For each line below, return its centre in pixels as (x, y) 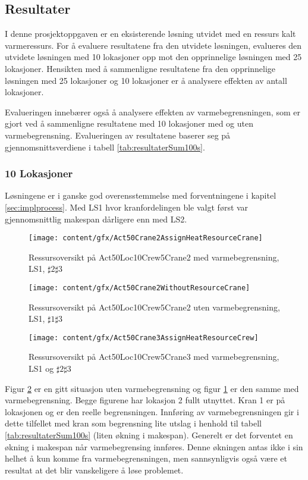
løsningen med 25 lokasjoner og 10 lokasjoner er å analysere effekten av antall (146, 80)
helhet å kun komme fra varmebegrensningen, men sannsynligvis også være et (146, 458)
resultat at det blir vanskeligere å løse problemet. (94, 470)
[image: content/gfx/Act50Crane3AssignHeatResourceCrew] (144, 338)
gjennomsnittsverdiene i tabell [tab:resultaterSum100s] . (105, 147)
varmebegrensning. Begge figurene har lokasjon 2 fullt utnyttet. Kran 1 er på (145, 400)
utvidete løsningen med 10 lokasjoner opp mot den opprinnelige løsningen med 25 (153, 57)
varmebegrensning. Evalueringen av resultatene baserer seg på (118, 135)
